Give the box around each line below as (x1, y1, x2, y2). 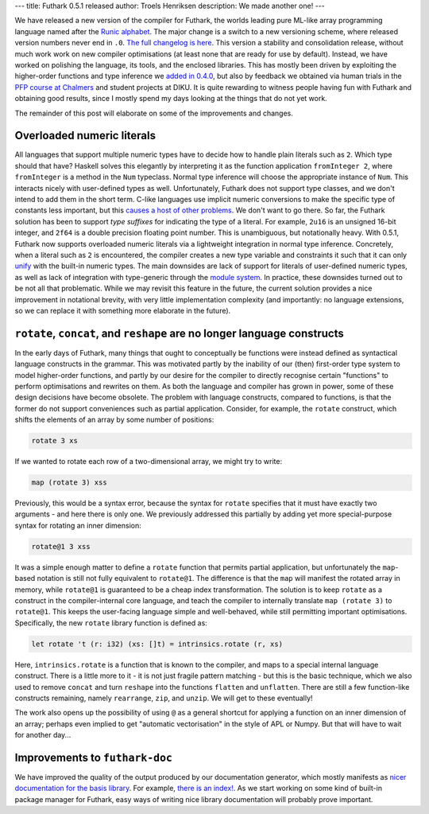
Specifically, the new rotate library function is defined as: (14, 617, 208, 628)
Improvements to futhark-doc (14, 750, 172, 764)
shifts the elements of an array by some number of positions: (14, 415, 214, 425)
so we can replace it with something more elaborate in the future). (14, 306, 231, 315)
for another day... (14, 730, 71, 740)
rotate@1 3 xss (31, 542, 91, 551)
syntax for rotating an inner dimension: (14, 520, 142, 530)
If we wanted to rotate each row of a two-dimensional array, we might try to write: (14, 457, 282, 466)
